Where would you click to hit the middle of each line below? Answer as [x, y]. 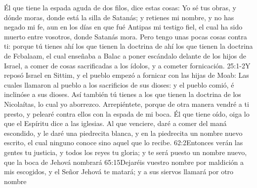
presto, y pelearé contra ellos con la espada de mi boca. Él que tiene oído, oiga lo [127, 113]
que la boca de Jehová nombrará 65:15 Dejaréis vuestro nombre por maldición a [124, 162]
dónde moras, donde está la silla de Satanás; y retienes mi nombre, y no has [119, 17]
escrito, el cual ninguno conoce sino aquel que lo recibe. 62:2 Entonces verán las [124, 142]
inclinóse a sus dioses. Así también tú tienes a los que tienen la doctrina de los [123, 94]
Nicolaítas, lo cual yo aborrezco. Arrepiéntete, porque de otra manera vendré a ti [127, 104]
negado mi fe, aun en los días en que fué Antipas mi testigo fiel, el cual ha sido [123, 27]
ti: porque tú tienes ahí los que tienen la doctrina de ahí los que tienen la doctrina [128, 46]
